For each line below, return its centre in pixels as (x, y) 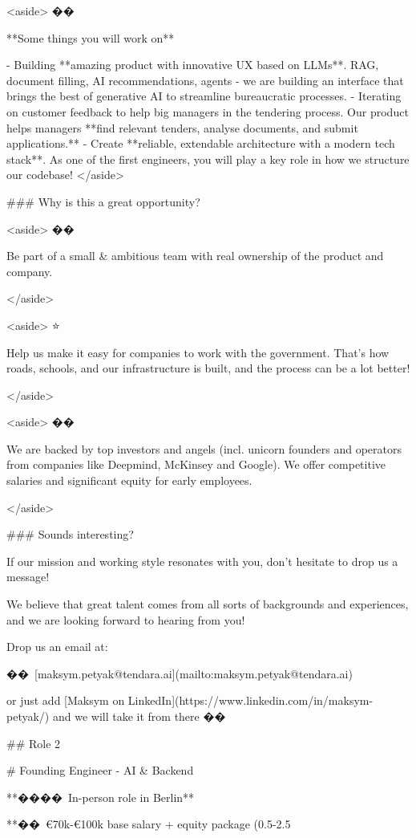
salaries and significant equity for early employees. (129, 480)
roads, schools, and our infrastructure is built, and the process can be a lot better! (208, 368)
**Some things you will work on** (91, 37)
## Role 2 (34, 743)
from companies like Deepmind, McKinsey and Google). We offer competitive (196, 464)
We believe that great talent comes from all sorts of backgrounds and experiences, (208, 604)
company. (30, 271)
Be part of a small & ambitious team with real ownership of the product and (195, 256)
